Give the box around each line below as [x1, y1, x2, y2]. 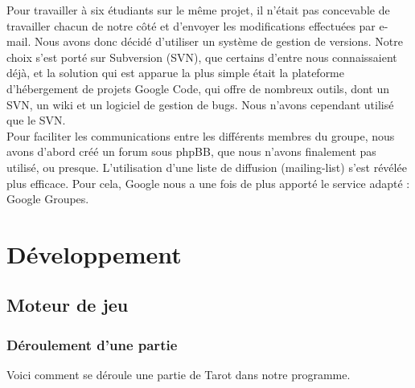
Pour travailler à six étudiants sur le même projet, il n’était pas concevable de [6, 2, 390, 18]
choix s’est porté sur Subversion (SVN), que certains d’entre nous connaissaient [6, 48, 397, 65]
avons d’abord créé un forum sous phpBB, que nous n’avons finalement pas [6, 143, 376, 160]
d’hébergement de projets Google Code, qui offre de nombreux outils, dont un [6, 80, 390, 96]
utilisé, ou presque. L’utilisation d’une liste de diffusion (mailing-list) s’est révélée [6, 158, 407, 175]
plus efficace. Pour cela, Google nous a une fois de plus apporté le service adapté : [6, 174, 410, 191]
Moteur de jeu [6, 292, 129, 317]
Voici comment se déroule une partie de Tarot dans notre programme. [6, 366, 351, 383]
